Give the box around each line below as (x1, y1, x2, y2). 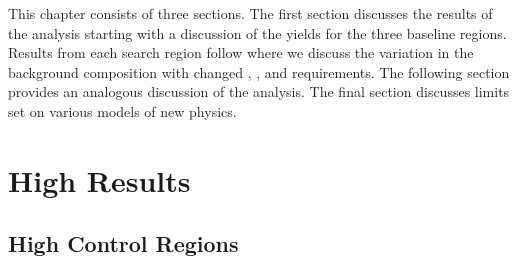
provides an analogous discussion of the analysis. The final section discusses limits (8, 81, 510, 102)
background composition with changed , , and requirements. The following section (8, 61, 510, 82)
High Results (8, 159, 191, 200)
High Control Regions (8, 228, 239, 259)
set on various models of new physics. (8, 100, 237, 121)
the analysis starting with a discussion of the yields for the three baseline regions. (8, 22, 507, 43)
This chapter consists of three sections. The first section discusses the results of (8, 3, 493, 23)
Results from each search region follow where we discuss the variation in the (8, 42, 474, 63)
